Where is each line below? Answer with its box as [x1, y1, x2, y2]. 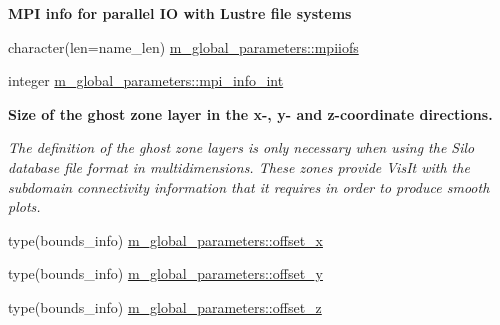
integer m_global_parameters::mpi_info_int [8, 70, 284, 91]
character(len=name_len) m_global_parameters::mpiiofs [8, 36, 359, 57]
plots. [8, 196, 41, 217]
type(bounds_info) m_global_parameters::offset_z [8, 296, 322, 317]
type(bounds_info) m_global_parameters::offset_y [8, 263, 323, 284]
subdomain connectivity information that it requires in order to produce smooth [8, 176, 490, 197]
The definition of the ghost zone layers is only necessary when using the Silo [8, 137, 475, 158]
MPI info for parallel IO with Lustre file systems [8, 3, 352, 23]
